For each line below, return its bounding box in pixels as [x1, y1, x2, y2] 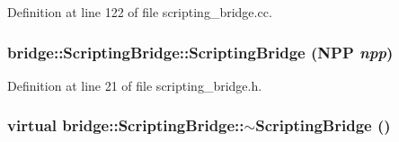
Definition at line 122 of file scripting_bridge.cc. [7, 3, 272, 21]
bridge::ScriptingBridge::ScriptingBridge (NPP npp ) [7, 40, 394, 63]
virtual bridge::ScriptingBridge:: [7, 114, 244, 137]
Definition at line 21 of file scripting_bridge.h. [7, 75, 262, 94]
